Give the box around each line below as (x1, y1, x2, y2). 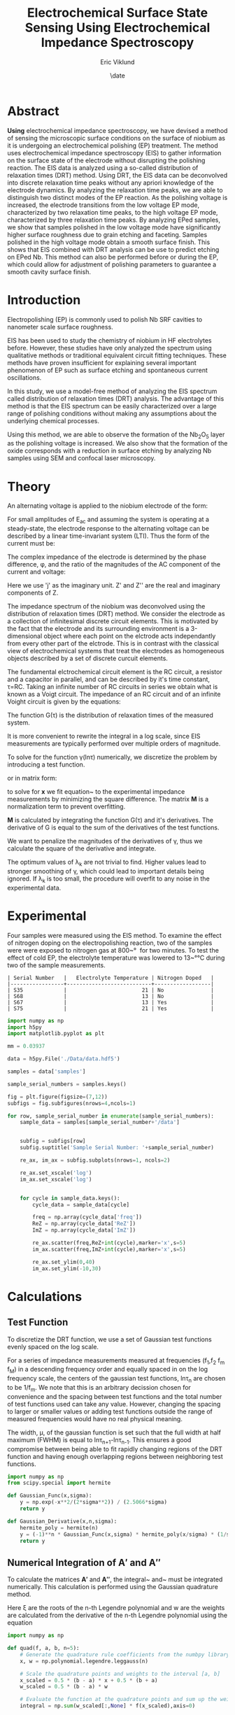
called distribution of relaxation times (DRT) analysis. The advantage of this (7, 394, 225, 403)
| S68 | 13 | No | (7, 992, 215, 999)
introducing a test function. (7, 760, 85, 769)
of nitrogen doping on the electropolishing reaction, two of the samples (7, 939, 213, 947)
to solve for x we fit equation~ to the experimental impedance (7, 788, 185, 796)
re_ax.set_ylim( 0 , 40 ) (32, 1258, 96, 1265)
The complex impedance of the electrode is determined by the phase (7, 553, 206, 561)
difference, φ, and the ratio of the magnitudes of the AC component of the (7, 560, 221, 569)
